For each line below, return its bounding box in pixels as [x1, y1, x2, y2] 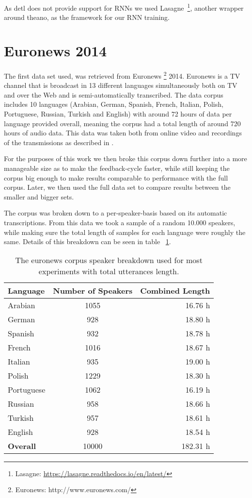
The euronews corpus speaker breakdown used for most [15, 254, 203, 266]
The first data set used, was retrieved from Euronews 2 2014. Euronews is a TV [4, 69, 240, 81]
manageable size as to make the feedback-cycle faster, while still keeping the [4, 163, 230, 173]
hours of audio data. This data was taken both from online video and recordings [4, 128, 242, 138]
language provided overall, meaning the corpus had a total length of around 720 [4, 118, 241, 128]
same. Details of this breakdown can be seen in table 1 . [4, 236, 171, 247]
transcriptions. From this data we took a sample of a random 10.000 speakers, [4, 217, 236, 227]
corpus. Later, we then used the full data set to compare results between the [4, 182, 231, 192]
